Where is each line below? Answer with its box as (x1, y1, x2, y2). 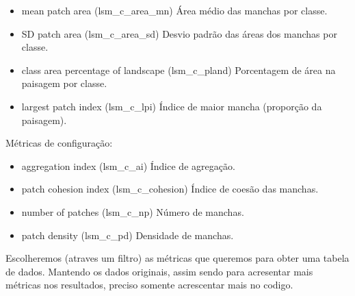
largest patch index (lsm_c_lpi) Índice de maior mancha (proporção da (21, 99, 322, 113)
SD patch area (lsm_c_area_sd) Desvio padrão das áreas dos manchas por (21, 26, 337, 40)
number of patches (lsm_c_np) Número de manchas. (21, 204, 244, 219)
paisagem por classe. (21, 76, 107, 90)
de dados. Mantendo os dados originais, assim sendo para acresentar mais (5, 264, 313, 278)
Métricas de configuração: (5, 136, 113, 150)
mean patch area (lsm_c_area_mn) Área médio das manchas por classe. (21, 3, 328, 17)
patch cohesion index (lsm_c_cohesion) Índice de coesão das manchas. (21, 182, 319, 196)
